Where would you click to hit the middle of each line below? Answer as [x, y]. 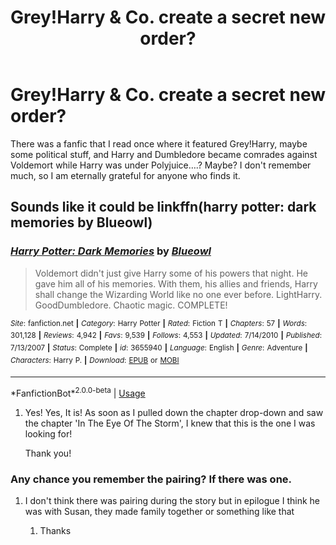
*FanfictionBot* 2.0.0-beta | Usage [78, 392]
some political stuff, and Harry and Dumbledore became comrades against [164, 154]
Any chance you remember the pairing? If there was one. [151, 479]
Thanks [55, 531]
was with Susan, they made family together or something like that [159, 512]
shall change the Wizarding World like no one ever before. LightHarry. [178, 294]
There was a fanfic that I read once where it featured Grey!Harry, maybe [159, 143]
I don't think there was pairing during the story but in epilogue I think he [172, 501]
